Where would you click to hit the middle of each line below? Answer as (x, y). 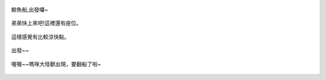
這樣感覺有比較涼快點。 (40, 36)
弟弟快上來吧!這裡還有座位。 (46, 23)
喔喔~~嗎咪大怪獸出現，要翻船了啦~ (56, 64)
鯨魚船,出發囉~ (30, 10)
